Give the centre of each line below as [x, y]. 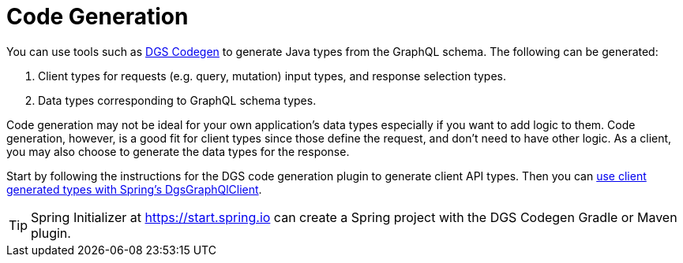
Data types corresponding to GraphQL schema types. [177, 100]
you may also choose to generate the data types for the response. [178, 151]
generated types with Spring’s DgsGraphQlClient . [134, 189]
